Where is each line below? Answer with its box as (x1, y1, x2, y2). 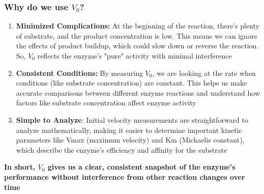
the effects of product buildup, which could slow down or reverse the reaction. (16, 40, 259, 51)
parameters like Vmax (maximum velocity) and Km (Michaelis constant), (16, 134, 245, 145)
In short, (4, 161, 36, 172)
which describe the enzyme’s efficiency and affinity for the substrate (16, 144, 227, 155)
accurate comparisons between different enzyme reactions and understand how (16, 87, 260, 98)
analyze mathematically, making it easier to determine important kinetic (16, 124, 242, 135)
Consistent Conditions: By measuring (16, 67, 143, 78)
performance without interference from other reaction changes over (4, 171, 245, 182)
